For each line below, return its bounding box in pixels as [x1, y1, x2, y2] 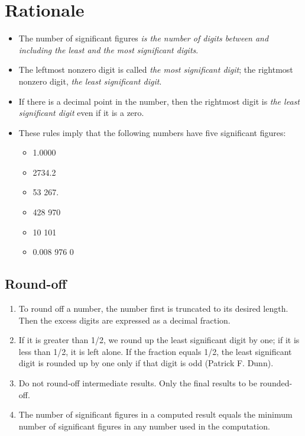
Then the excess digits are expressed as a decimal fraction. [18, 314, 231, 326]
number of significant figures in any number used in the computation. [18, 419, 270, 432]
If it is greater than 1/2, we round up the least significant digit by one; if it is [18, 334, 300, 346]
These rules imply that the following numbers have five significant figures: [18, 126, 286, 138]
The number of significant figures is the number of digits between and [18, 32, 269, 44]
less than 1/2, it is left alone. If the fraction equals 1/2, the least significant [18, 345, 292, 357]
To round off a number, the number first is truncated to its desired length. [18, 302, 288, 315]
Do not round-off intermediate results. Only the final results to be [18, 377, 257, 389]
